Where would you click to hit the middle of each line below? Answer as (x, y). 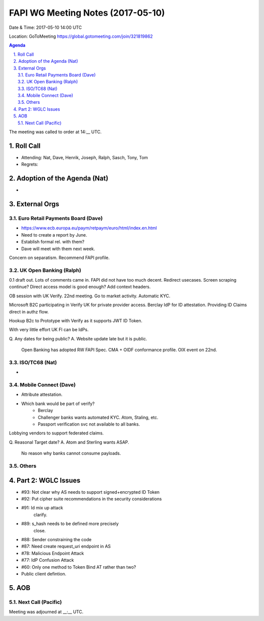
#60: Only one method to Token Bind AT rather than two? (79, 567)
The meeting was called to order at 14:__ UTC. (55, 132)
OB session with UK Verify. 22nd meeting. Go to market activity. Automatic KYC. (90, 296)
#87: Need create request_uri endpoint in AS (66, 547)
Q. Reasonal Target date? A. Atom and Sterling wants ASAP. (69, 442)
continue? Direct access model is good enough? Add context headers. (80, 287)
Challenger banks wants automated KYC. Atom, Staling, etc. (98, 417)
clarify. (40, 515)
